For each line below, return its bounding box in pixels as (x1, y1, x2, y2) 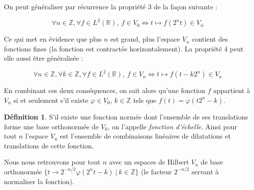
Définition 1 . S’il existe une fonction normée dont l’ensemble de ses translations (4, 111, 248, 121)
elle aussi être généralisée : (4, 53, 84, 63)
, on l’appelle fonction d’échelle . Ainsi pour (108, 121, 237, 131)
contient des (192, 34, 228, 44)
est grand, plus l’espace (110, 34, 180, 44)
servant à (192, 166, 219, 176)
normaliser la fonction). (4, 176, 74, 186)
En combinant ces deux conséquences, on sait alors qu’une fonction (4, 85, 205, 95)
